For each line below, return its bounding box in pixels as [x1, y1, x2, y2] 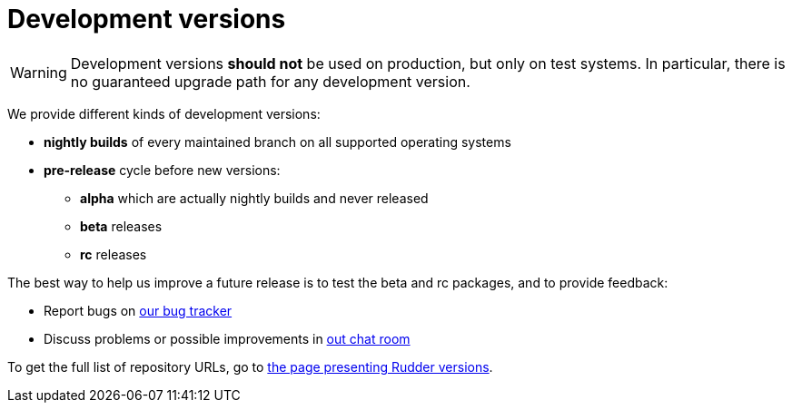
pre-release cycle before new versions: [44, 161, 281, 178]
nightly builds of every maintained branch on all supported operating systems [44, 133, 511, 150]
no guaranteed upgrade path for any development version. [70, 72, 470, 91]
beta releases [80, 218, 163, 234]
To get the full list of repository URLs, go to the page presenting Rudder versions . [7, 358, 493, 375]
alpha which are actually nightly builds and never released [80, 190, 429, 206]
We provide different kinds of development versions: [7, 105, 321, 122]
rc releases [80, 246, 147, 262]
